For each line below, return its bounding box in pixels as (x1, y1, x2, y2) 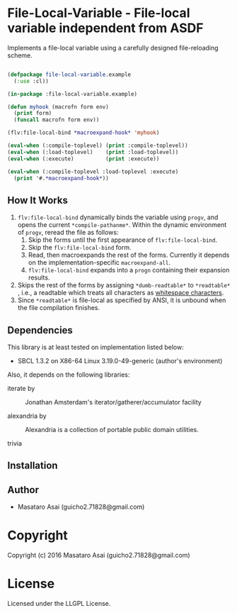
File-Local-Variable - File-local (7, 5, 190, 21)
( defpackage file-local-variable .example (7, 71, 132, 78)
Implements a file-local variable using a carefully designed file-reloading (7, 43, 219, 52)
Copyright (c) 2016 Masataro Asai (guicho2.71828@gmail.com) (7, 551, 190, 560)
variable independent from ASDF (7, 20, 204, 36)
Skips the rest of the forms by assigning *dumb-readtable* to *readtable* (17, 281, 231, 289)
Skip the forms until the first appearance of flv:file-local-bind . (28, 236, 218, 244)
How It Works (7, 194, 69, 206)
